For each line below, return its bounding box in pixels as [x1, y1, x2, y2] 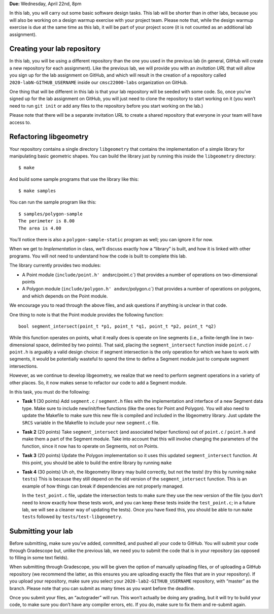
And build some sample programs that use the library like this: [9, 176, 139, 182]
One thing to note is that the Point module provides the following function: [9, 311, 164, 317]
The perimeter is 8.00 [18, 218, 75, 224]
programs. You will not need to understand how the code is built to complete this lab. [9, 253, 187, 259]
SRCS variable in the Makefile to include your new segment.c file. [22, 419, 160, 426]
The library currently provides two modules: [9, 262, 101, 269]
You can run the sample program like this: [9, 199, 96, 205]
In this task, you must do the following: [9, 389, 90, 395]
